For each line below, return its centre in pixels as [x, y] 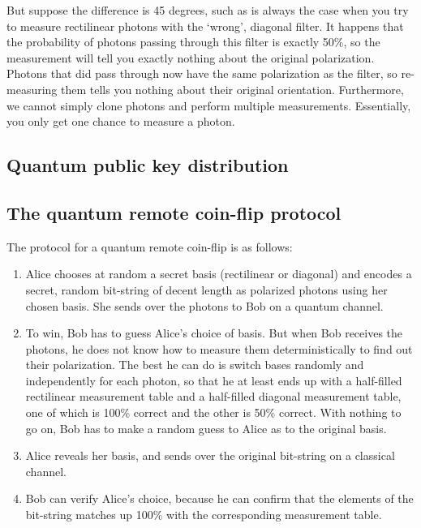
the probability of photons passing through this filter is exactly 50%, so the [193, 42]
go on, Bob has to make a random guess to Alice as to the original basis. [206, 428]
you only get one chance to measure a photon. [121, 121]
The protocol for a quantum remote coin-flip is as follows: [150, 246]
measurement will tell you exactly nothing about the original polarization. [191, 57]
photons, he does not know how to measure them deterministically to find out [219, 348]
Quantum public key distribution [148, 165]
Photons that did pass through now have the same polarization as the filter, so [202, 73]
